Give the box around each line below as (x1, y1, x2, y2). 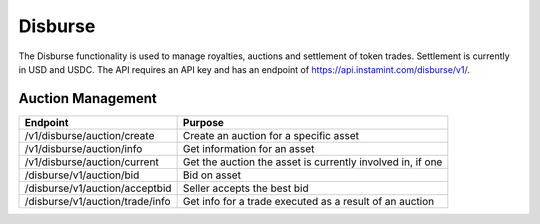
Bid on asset (182, 168, 242, 182)
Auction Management (18, 90, 157, 107)
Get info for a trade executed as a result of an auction (182, 194, 435, 208)
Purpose (182, 115, 225, 129)
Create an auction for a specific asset (182, 128, 360, 142)
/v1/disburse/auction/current (24, 155, 159, 169)
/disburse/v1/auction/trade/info (24, 194, 171, 208)
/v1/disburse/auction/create (24, 128, 155, 142)
